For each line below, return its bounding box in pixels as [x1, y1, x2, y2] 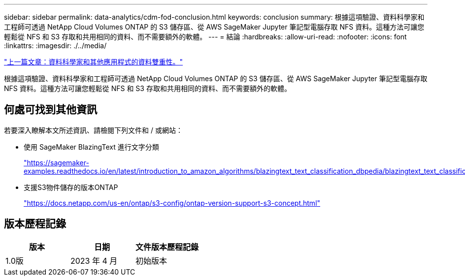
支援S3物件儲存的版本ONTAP [24, 183, 118, 191]
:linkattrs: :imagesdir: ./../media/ [4, 41, 107, 50]
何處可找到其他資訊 [4, 103, 97, 116]
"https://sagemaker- [24, 158, 89, 167]
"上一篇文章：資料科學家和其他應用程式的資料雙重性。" [4, 58, 183, 66]
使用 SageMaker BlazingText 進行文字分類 [24, 142, 159, 151]
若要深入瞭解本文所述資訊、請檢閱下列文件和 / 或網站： [4, 125, 183, 134]
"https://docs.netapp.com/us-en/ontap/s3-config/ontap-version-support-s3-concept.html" [24, 198, 321, 207]
